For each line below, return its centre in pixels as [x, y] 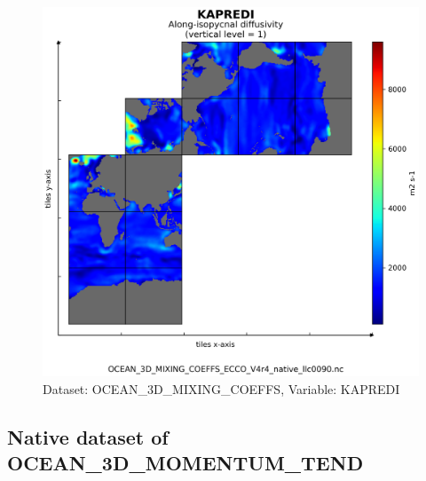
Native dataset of [88, 436]
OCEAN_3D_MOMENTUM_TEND [185, 463]
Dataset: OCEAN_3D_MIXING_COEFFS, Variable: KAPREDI [221, 388]
